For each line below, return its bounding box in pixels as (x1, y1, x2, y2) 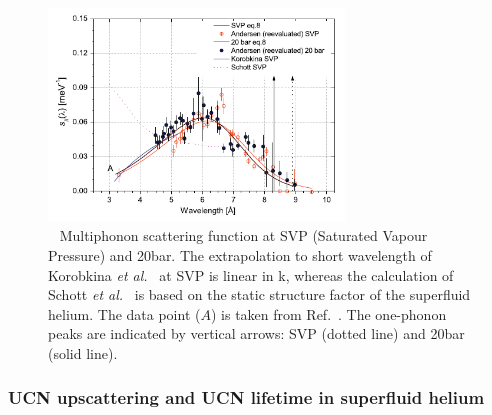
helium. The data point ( (48, 303, 201, 324)
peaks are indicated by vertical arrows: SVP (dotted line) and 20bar (48, 323, 465, 344)
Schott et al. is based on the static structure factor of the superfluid (48, 284, 471, 305)
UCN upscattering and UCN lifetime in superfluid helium (8, 385, 485, 410)
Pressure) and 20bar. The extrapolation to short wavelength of (48, 244, 432, 265)
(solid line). (48, 342, 118, 363)
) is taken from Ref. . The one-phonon (210, 303, 447, 324)
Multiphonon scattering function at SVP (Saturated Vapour (59, 225, 428, 246)
